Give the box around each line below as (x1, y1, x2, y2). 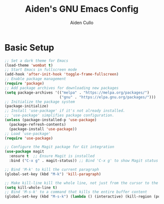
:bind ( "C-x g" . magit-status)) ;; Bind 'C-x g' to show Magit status (9, 158, 159, 163)
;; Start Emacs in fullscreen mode (4, 67, 77, 72)
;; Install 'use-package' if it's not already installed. (4, 108, 125, 113)
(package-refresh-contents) (9, 122, 67, 127)
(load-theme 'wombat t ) (4, 63, 53, 68)
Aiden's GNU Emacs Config (24, 3, 139, 15)
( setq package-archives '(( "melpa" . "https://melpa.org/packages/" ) (4, 90, 150, 95)
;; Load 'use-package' (4, 131, 51, 136)
